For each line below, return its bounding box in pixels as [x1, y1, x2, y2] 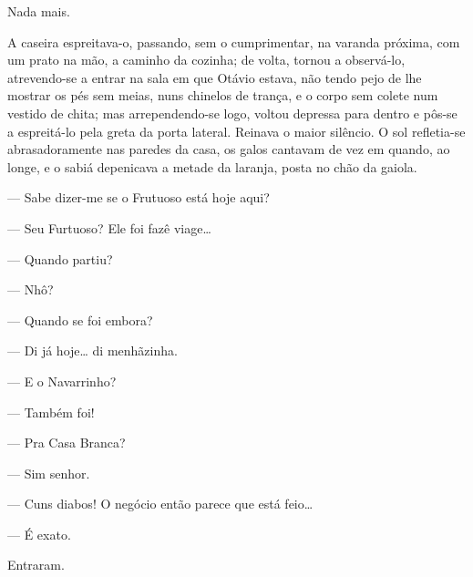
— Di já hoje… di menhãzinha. [7, 341, 178, 360]
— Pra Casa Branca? [7, 433, 126, 452]
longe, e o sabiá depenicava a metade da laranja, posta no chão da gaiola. [7, 157, 417, 176]
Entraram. [7, 555, 65, 574]
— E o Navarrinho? [7, 371, 117, 390]
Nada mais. [7, 2, 70, 20]
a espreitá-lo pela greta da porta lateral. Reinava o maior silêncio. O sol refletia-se [7, 121, 466, 140]
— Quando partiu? [7, 249, 113, 268]
